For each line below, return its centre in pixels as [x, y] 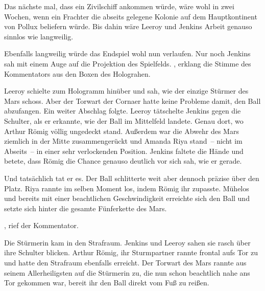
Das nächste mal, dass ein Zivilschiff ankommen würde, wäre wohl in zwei [119, 6]
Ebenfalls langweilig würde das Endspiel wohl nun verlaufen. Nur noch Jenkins [127, 53]
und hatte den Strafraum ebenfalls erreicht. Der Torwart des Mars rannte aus [125, 263]
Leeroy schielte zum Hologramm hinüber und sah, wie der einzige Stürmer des [126, 91]
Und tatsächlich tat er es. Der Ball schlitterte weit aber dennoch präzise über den [132, 178]
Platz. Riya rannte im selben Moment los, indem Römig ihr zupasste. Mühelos [127, 188]
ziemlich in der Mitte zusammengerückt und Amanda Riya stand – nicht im [123, 141]
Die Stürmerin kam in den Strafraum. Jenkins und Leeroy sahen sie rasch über [127, 242]
